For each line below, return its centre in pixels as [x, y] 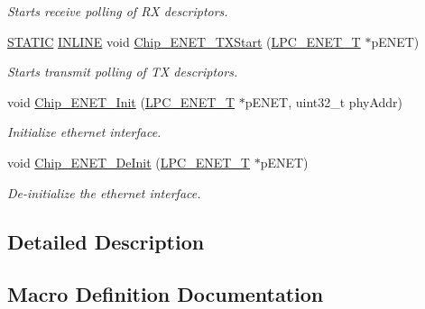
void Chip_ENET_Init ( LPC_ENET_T [121, 101]
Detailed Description [106, 241]
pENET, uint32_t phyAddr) [324, 101]
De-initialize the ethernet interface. [104, 192]
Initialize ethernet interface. [84, 132]
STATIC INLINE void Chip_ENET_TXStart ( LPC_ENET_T [184, 41]
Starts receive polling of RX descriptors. [118, 11]
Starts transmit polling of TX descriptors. [123, 72]
